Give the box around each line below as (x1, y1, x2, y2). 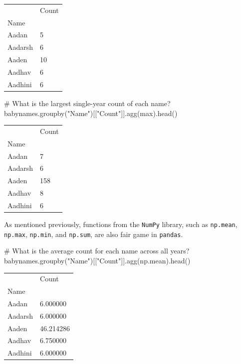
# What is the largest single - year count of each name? (4, 98, 171, 108)
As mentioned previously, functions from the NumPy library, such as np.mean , (4, 219, 238, 229)
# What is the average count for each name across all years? (4, 245, 190, 256)
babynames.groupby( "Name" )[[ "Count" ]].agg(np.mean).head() (4, 255, 191, 265)
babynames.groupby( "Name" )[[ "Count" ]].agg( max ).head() (4, 108, 178, 118)
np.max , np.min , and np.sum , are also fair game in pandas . (4, 229, 183, 239)
